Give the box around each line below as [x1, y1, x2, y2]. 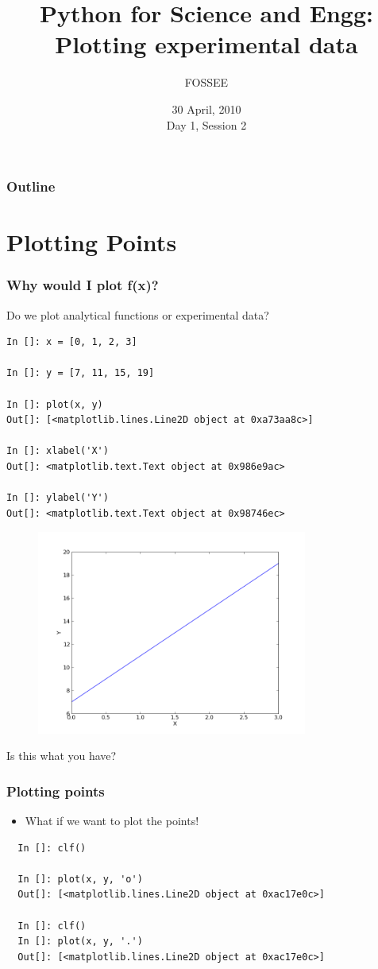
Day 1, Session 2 [166, 116, 247, 133]
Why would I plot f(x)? [6, 275, 159, 295]
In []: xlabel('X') [6, 445, 109, 457]
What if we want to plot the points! [25, 812, 199, 828]
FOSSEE [184, 74, 229, 91]
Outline [6, 176, 56, 196]
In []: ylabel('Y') [6, 492, 109, 504]
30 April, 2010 [172, 100, 241, 117]
